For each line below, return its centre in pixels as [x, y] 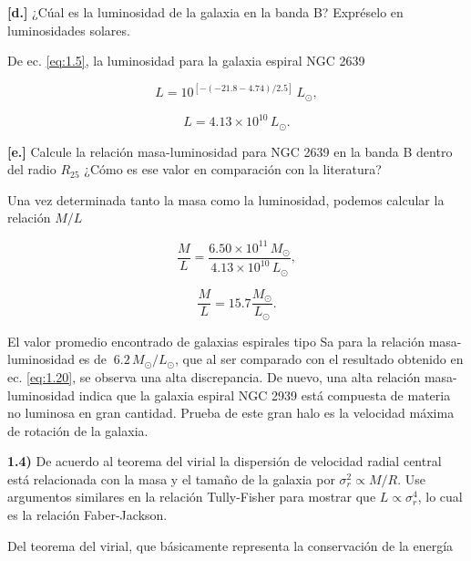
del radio [32, 169]
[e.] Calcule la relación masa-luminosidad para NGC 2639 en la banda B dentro [230, 151]
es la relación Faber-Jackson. [87, 515]
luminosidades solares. [69, 30]
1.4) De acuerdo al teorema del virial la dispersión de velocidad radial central [225, 461]
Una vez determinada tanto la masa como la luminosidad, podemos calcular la [226, 199]
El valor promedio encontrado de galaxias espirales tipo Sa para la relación [216, 341]
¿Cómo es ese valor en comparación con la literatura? [233, 169]
